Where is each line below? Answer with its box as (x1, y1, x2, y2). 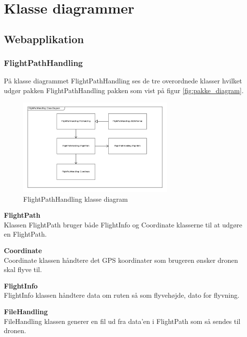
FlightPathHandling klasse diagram (23, 193, 128, 204)
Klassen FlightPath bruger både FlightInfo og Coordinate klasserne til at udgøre (4, 219, 243, 229)
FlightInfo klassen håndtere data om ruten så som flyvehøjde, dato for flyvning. (4, 290, 240, 300)
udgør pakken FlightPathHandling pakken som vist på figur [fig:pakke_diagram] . (4, 85, 244, 95)
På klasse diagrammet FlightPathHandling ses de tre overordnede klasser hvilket (4, 76, 242, 86)
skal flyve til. (4, 264, 42, 274)
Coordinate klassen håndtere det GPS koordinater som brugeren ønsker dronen (4, 255, 238, 265)
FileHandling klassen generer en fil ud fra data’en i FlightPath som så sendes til (4, 316, 241, 326)
